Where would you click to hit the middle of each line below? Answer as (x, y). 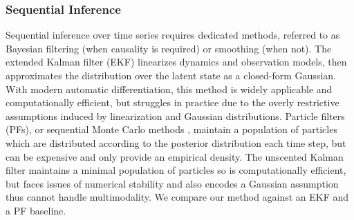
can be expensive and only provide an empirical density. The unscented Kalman (175, 156)
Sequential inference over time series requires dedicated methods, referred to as (173, 35)
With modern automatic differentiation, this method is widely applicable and (169, 89)
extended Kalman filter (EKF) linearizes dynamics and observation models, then (176, 62)
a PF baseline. (36, 210)
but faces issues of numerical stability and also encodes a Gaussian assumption (172, 183)
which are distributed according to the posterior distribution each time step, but (176, 142)
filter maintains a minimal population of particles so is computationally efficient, (176, 170)
